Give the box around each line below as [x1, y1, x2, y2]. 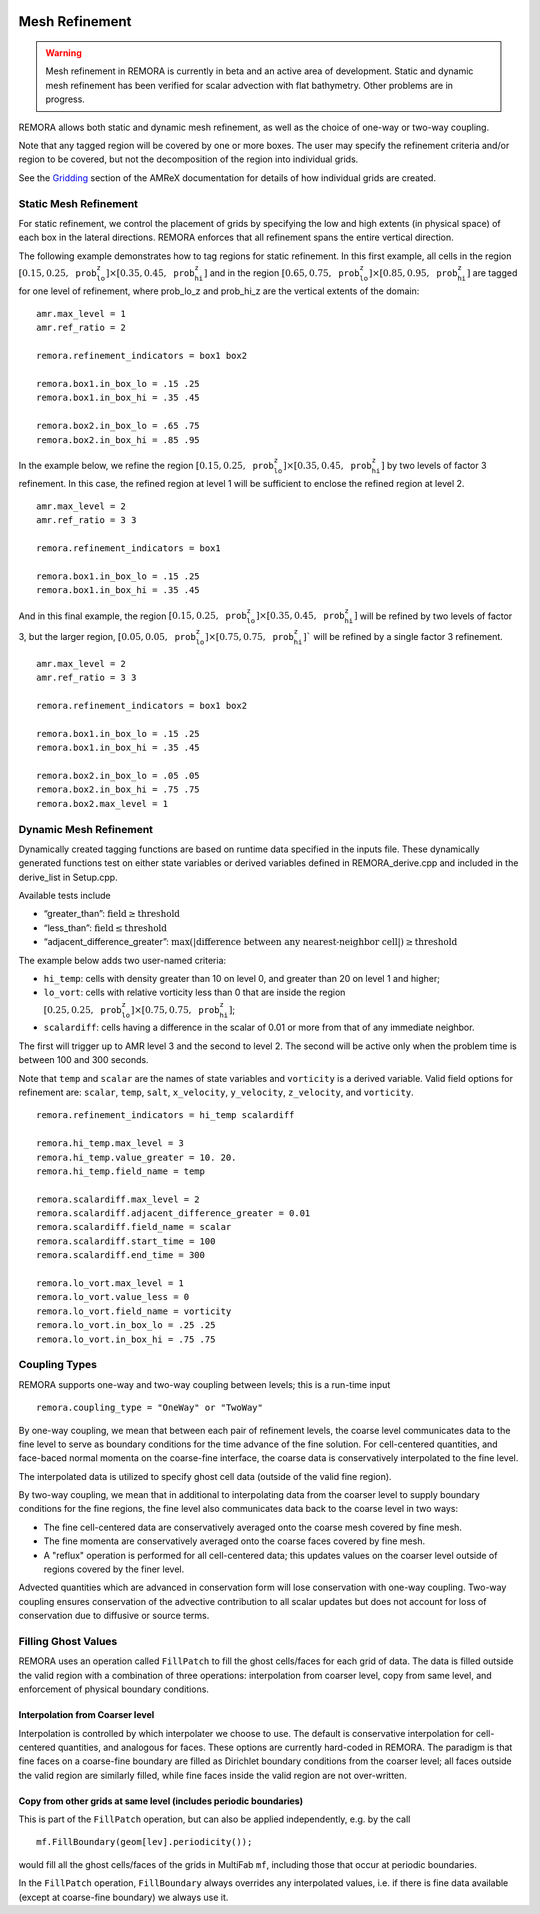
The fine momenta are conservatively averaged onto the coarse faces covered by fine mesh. [43, 1535, 425, 1547]
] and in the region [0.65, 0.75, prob [203, 266, 360, 279]
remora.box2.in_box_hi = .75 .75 [36, 784, 200, 795]
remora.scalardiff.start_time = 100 [36, 1235, 216, 1247]
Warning [45, 47, 82, 59]
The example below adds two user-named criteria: [18, 954, 227, 966]
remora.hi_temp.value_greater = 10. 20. [36, 1151, 237, 1163]
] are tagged [466, 266, 518, 279]
